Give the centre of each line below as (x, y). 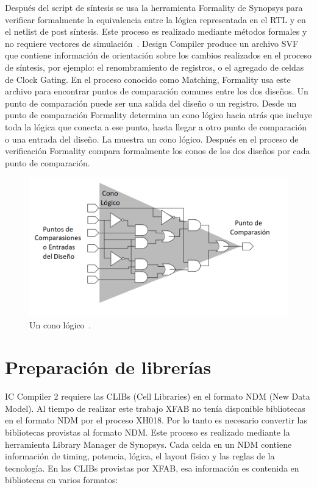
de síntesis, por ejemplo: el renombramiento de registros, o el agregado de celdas (155, 67)
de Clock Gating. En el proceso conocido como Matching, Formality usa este (148, 79)
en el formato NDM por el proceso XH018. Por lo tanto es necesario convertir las (156, 420)
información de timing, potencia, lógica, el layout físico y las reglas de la (140, 456)
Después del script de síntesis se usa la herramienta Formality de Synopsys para (154, 7)
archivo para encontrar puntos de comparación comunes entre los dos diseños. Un (157, 91)
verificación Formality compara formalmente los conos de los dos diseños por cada (158, 151)
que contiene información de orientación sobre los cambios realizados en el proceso (158, 55)
